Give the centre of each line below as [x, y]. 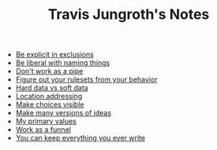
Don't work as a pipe [49, 71]
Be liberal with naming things [63, 63]
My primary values [46, 121]
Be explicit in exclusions [55, 55]
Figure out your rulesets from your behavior [86, 79]
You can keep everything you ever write [80, 138]
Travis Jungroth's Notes [129, 15]
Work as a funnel [43, 130]
